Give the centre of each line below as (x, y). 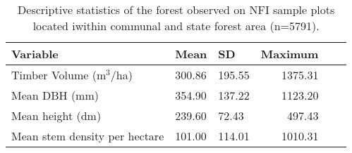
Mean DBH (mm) (55, 95)
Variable (35, 54)
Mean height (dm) (56, 115)
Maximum (290, 54)
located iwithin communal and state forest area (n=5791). (176, 26)
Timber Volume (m (59, 75)
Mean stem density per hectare (88, 136)
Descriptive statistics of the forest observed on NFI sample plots (176, 9)
